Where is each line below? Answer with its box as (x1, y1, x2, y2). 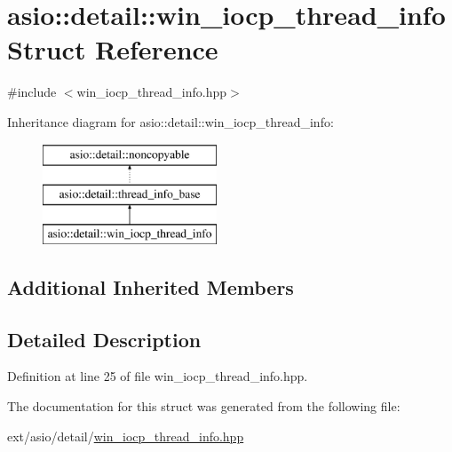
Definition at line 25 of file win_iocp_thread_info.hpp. (7, 367, 308, 385)
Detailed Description (7, 325, 202, 353)
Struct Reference (7, 31, 218, 67)
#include (7, 83, 57, 101)
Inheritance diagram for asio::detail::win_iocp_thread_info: (7, 112, 334, 131)
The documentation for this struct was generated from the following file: (7, 397, 400, 416)
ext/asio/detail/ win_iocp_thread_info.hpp (7, 426, 244, 445)
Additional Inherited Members (7, 273, 294, 300)
